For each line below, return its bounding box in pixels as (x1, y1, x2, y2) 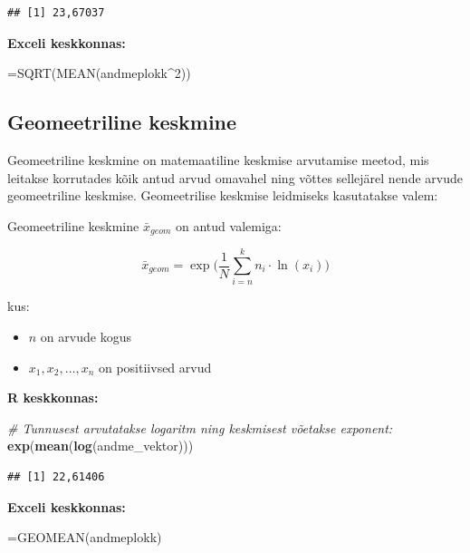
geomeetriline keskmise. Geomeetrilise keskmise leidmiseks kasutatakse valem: (7, 186, 438, 205)
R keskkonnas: (7, 388, 99, 407)
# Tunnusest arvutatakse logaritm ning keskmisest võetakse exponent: (7, 418, 393, 437)
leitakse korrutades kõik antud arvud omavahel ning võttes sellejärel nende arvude (7, 168, 463, 187)
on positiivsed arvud (98, 357, 212, 376)
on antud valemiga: (176, 216, 282, 235)
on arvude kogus (40, 326, 131, 345)
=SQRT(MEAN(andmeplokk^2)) (7, 63, 191, 82)
